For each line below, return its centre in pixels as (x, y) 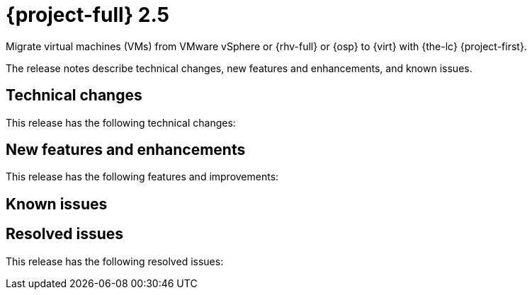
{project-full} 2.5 (88, 15)
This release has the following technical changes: (121, 122)
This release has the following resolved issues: (115, 261)
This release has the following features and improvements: (142, 177)
